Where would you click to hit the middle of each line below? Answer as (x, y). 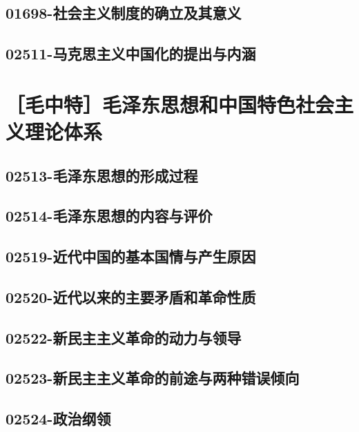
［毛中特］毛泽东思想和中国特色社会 (170, 104)
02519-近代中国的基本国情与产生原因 (131, 256)
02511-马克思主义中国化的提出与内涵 (131, 53)
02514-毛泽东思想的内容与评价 (109, 216)
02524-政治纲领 (58, 419)
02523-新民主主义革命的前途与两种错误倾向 (153, 378)
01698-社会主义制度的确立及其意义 (124, 13)
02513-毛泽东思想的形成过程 (102, 175)
